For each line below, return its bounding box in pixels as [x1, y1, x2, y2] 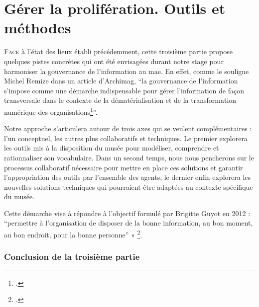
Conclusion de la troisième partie [4, 250, 140, 263]
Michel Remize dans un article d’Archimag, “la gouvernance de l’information [4, 76, 238, 86]
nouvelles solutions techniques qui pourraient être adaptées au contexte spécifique [4, 181, 253, 192]
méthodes [4, 17, 71, 38]
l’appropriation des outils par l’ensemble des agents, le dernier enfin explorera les [4, 172, 251, 182]
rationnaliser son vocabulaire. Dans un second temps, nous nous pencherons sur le [4, 152, 254, 162]
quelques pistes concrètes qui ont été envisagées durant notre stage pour [4, 56, 224, 66]
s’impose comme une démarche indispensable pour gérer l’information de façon [4, 85, 244, 95]
